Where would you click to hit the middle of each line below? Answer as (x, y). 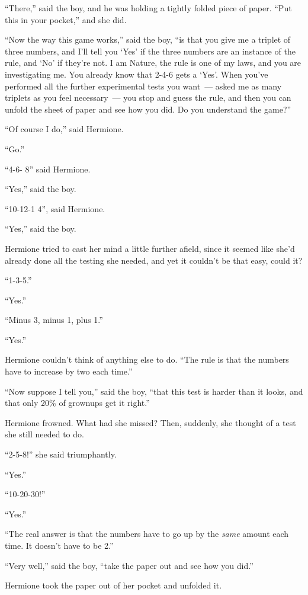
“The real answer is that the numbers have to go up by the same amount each (147, 534)
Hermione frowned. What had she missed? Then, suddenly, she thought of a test (150, 422)
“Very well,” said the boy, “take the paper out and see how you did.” (129, 565)
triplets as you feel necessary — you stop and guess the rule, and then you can (148, 97)
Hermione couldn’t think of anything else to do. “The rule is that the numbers (147, 359)
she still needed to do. (44, 434)
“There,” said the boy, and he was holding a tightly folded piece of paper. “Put (148, 8)
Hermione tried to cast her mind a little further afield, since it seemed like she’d (150, 248)
